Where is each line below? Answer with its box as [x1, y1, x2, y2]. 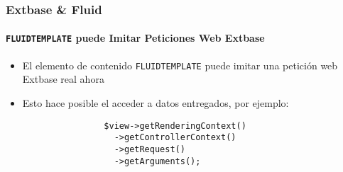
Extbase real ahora [22, 71, 104, 86]
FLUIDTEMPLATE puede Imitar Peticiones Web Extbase [6, 30, 265, 45]
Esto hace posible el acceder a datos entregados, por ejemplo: [22, 95, 289, 110]
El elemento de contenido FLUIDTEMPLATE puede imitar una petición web [22, 57, 338, 72]
